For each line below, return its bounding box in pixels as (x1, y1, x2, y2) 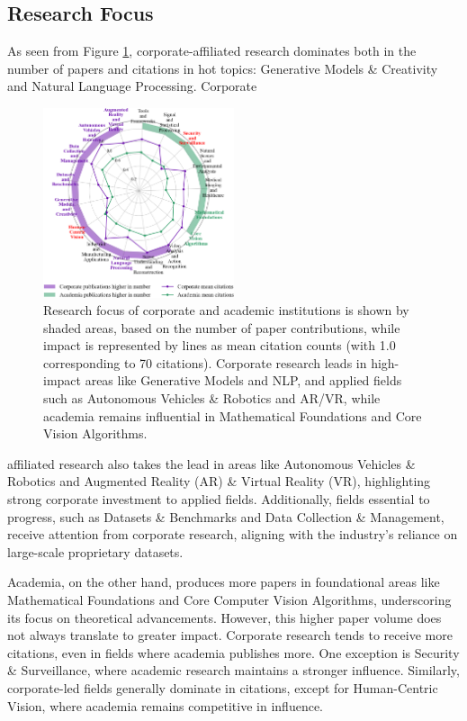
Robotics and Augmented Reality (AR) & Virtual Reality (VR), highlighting (7, 472, 431, 491)
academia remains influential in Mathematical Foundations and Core (43, 406, 422, 425)
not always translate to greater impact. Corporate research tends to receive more (7, 626, 453, 644)
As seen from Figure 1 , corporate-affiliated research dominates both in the (7, 41, 417, 60)
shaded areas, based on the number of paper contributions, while (43, 318, 400, 337)
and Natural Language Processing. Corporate (7, 77, 257, 95)
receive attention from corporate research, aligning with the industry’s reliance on (7, 525, 458, 544)
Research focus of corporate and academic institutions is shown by (43, 301, 409, 320)
